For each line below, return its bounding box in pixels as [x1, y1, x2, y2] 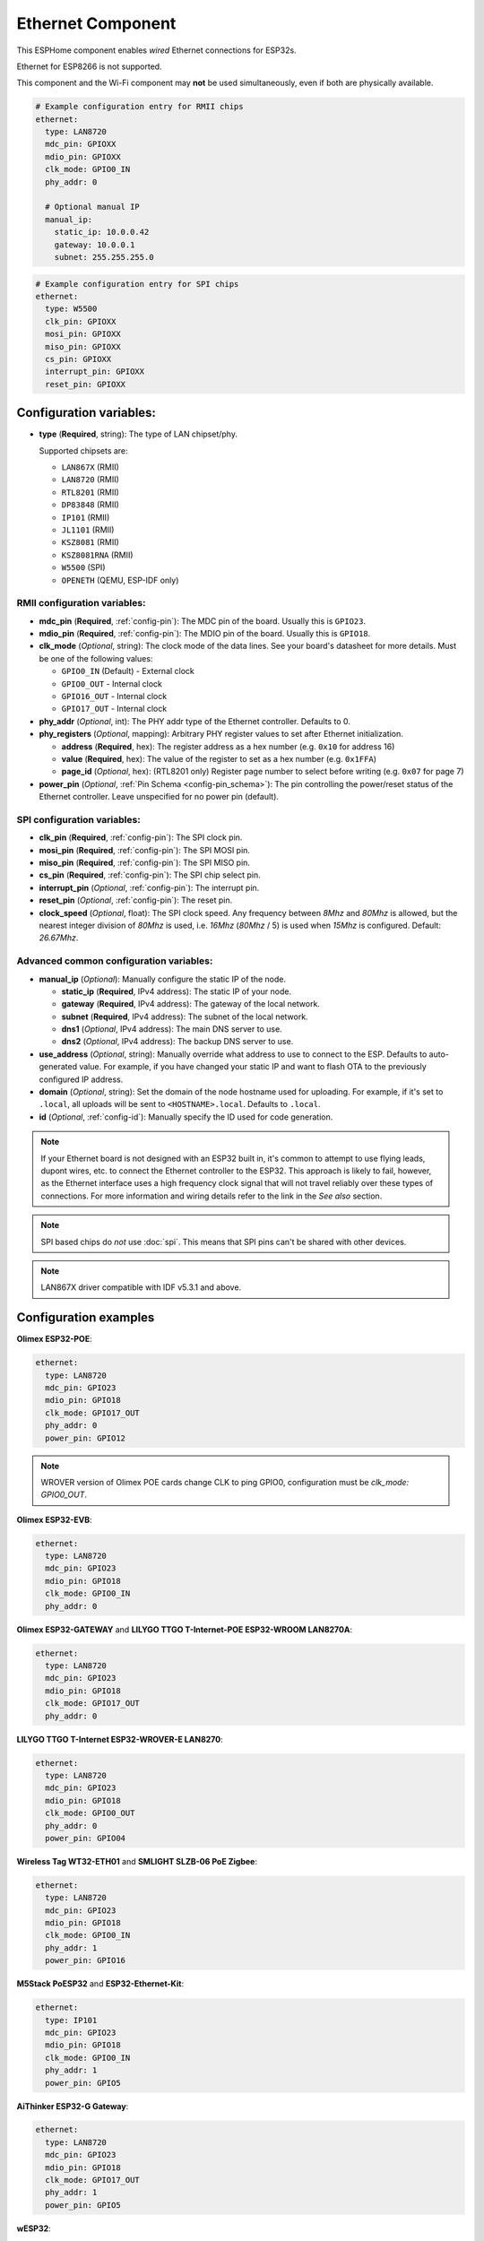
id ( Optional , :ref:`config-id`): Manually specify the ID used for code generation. [39, 1112, 333, 1122]
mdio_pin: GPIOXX [45, 151, 121, 161]
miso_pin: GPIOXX [45, 342, 121, 351]
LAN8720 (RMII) [61, 474, 120, 485]
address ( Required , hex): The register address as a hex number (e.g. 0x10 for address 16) [61, 740, 395, 752]
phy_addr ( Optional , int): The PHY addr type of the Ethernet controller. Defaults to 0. [39, 715, 351, 726]
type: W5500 [45, 304, 98, 314]
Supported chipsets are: [39, 445, 129, 456]
